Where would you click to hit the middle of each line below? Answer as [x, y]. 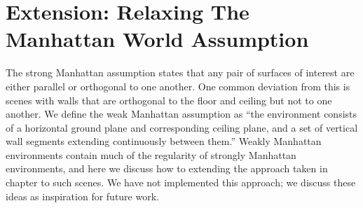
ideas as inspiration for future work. [82, 196]
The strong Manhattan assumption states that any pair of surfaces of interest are [180, 72]
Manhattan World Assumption [157, 39]
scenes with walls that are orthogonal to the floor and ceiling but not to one [169, 100]
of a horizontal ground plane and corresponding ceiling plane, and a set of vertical [182, 127]
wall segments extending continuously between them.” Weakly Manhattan [164, 141]
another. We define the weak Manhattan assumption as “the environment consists [181, 114]
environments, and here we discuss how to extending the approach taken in [167, 168]
